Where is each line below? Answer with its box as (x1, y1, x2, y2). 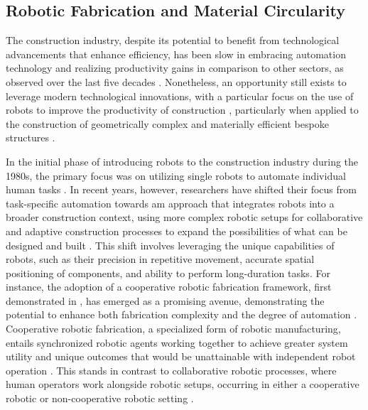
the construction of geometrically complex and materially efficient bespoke (6, 116, 329, 131)
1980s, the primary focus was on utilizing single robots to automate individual (6, 168, 346, 183)
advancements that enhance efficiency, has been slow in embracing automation (6, 46, 346, 61)
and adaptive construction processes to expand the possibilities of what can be (6, 223, 347, 238)
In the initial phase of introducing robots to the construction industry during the (6, 153, 359, 168)
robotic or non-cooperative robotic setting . (6, 391, 194, 406)
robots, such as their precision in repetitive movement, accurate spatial (6, 252, 315, 266)
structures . (6, 130, 55, 145)
